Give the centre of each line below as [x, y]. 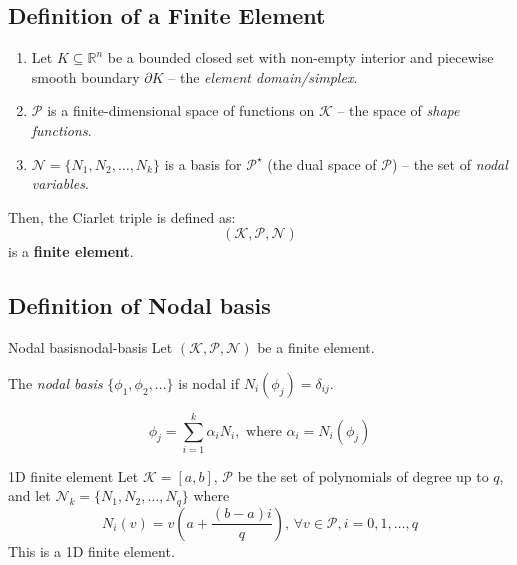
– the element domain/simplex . [263, 76]
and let [29, 495]
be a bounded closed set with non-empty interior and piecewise [300, 57]
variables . [60, 183]
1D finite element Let [73, 475]
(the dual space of [322, 163]
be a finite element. [316, 347]
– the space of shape [398, 110]
